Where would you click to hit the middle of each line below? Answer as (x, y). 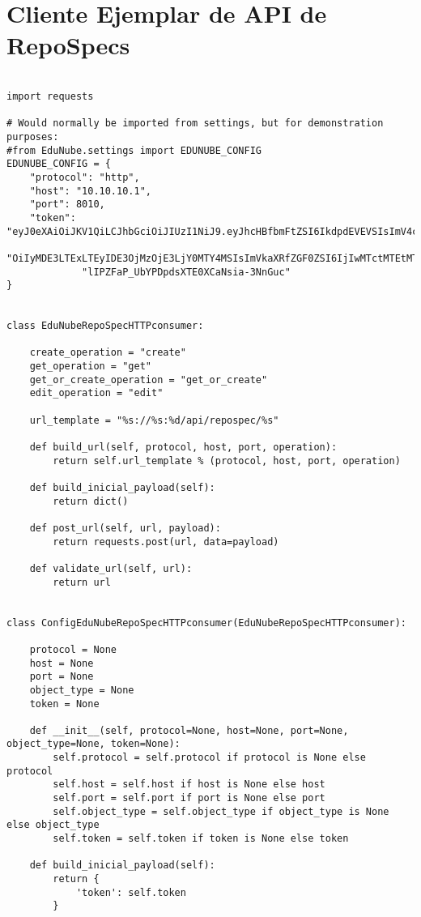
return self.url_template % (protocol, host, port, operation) (227, 461)
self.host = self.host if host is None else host (189, 785)
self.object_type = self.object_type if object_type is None (221, 811)
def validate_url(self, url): (111, 568)
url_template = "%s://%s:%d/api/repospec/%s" (154, 420)
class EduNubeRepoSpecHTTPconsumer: (105, 326)
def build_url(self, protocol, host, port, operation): (183, 448)
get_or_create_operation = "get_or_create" (149, 380)
